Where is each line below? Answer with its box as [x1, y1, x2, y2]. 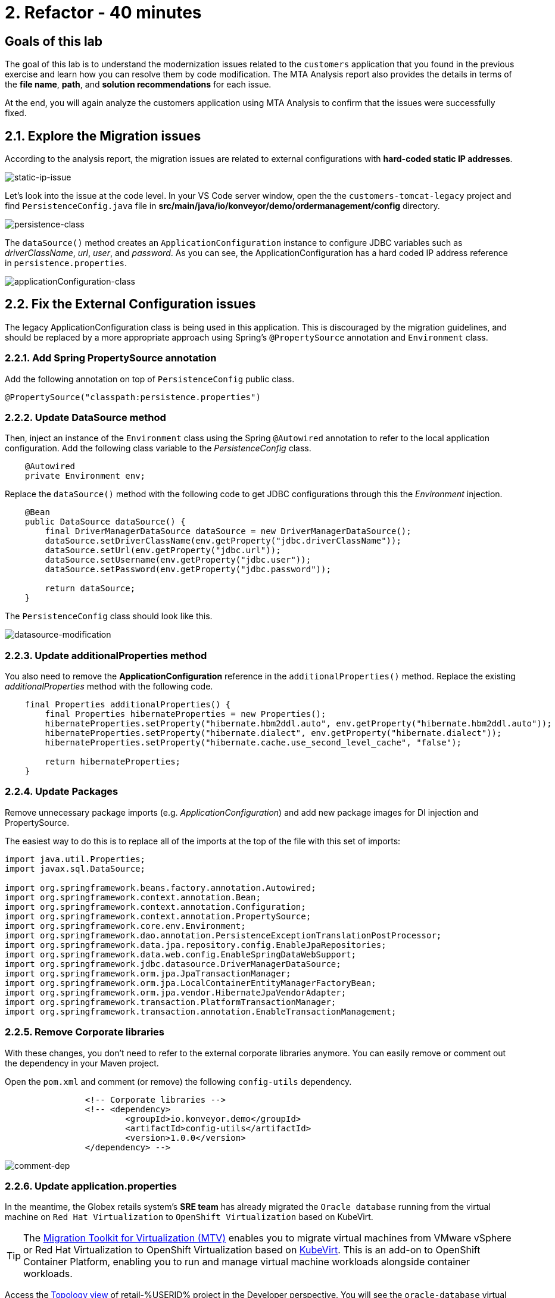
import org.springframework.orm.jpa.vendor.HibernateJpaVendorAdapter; [5, 987, 347, 997]
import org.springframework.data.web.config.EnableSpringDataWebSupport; [5, 949, 357, 959]
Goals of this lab [5, 33, 103, 49]
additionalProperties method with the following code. [5, 681, 213, 692]
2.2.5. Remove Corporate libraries [5, 1026, 164, 1038]
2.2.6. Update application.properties [5, 1180, 177, 1192]
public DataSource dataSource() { [24, 517, 186, 527]
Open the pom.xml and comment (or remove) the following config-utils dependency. [5, 1076, 352, 1087]
